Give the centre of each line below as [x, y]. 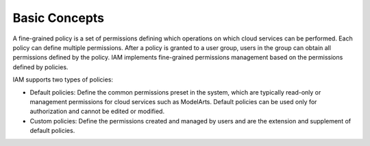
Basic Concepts [59, 18]
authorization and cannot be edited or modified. [97, 111]
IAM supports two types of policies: [63, 80]
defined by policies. [40, 67]
